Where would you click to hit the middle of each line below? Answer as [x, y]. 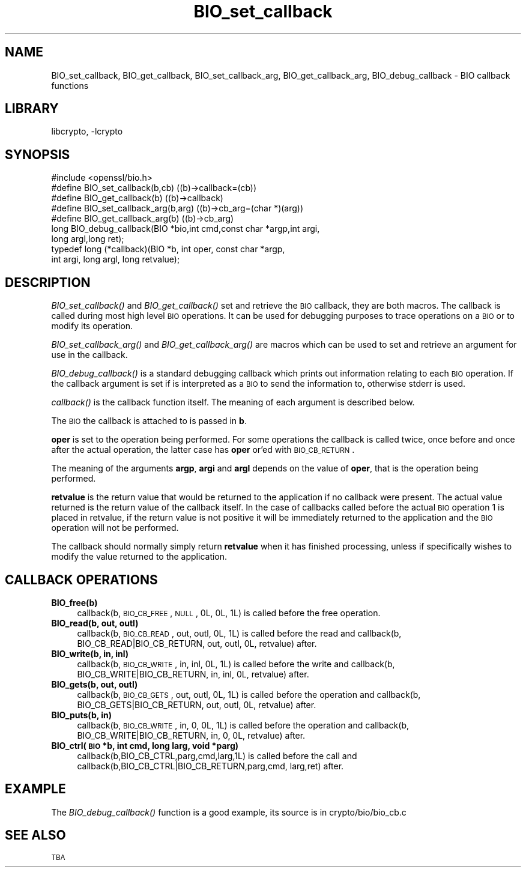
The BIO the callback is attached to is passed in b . [149, 421]
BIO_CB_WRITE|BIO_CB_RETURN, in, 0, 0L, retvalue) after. [191, 735]
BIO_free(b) [74, 602]
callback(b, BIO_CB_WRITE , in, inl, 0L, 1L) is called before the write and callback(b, [236, 664]
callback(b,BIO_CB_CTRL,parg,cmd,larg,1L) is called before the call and [217, 755]
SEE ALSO [35, 835]
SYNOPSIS [38, 154]
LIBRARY [32, 109]
